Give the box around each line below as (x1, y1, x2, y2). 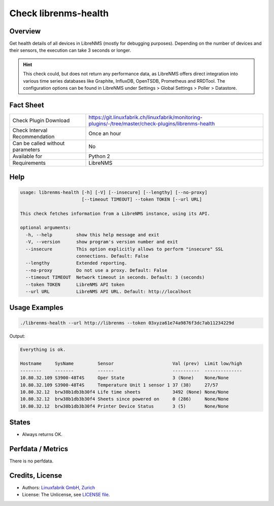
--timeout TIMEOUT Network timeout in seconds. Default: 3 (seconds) (25, 274, 205, 280)
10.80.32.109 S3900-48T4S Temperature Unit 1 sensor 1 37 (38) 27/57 (20, 382, 218, 388)
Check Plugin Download (12, 117, 70, 124)
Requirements (12, 159, 46, 166)
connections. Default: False (76, 254, 149, 259)
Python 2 (88, 153, 110, 160)
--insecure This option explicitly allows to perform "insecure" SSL (25, 246, 224, 252)
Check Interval (12, 127, 48, 134)
